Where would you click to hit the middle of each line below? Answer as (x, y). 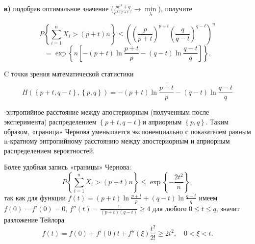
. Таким (217, 121)
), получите (175, 8)
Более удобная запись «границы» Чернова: (68, 167)
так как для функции (35, 197)
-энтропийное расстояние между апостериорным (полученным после (107, 112)
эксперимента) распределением (50, 121)
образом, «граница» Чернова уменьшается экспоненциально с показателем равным (127, 131)
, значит (228, 208)
